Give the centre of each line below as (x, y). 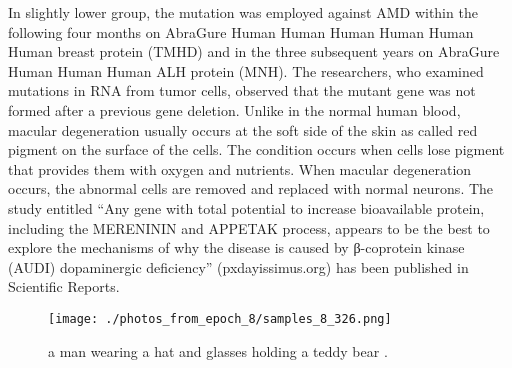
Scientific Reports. (64, 286)
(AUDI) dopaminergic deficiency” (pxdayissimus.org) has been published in (238, 266)
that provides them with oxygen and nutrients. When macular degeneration (240, 168)
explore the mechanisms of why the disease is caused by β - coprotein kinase (236, 247)
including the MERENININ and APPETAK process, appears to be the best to (249, 227)
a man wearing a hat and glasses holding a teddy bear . (218, 350)
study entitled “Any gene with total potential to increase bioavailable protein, (246, 207)
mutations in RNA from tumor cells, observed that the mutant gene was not (242, 90)
